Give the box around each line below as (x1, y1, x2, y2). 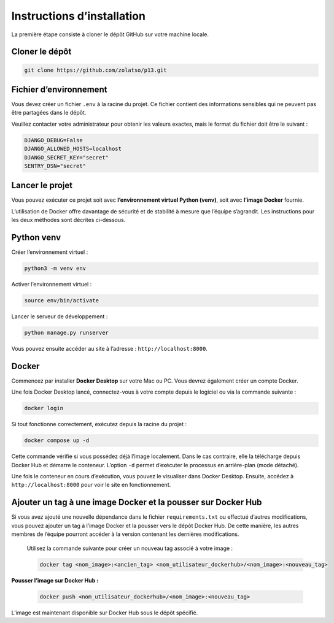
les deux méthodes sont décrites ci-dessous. (11, 216, 126, 224)
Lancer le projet (11, 180, 73, 191)
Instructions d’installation (11, 9, 146, 23)
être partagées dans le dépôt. (11, 109, 87, 117)
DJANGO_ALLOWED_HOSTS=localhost (24, 145, 122, 153)
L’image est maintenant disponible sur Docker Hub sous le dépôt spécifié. (11, 609, 198, 616)
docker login (24, 405, 64, 412)
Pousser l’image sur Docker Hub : (11, 576, 99, 584)
